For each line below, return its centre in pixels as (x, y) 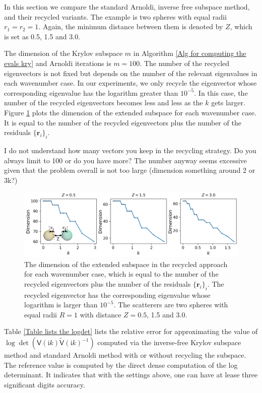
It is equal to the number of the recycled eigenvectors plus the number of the (123, 122)
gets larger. (228, 103)
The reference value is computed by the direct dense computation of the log (121, 365)
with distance (101, 314)
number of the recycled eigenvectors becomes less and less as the (104, 103)
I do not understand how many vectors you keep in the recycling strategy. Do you (130, 150)
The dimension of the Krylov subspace (63, 53)
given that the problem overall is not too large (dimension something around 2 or (130, 170)
